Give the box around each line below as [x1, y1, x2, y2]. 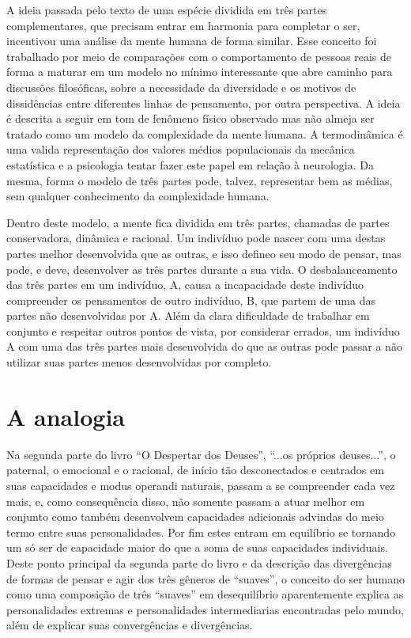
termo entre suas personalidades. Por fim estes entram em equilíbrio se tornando [6, 523, 396, 540]
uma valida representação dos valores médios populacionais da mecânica [6, 141, 355, 158]
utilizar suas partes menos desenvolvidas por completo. [6, 354, 272, 370]
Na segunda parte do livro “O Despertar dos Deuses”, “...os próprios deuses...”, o [6, 446, 396, 462]
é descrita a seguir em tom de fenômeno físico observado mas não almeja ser [6, 110, 375, 127]
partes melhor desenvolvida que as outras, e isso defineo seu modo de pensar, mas [6, 245, 402, 261]
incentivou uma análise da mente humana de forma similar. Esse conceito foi [6, 32, 377, 49]
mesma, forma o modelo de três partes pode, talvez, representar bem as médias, [6, 172, 393, 188]
